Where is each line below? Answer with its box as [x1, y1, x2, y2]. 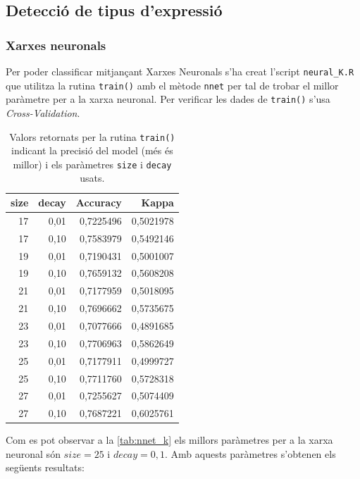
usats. [80, 170, 105, 185]
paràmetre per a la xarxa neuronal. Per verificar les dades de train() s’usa [6, 92, 330, 106]
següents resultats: [6, 460, 85, 475]
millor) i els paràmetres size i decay [13, 156, 172, 171]
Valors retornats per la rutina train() [9, 129, 175, 144]
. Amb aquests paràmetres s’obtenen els [164, 446, 336, 461]
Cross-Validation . [6, 105, 80, 120]
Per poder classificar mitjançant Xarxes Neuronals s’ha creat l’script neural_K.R [6, 64, 354, 78]
